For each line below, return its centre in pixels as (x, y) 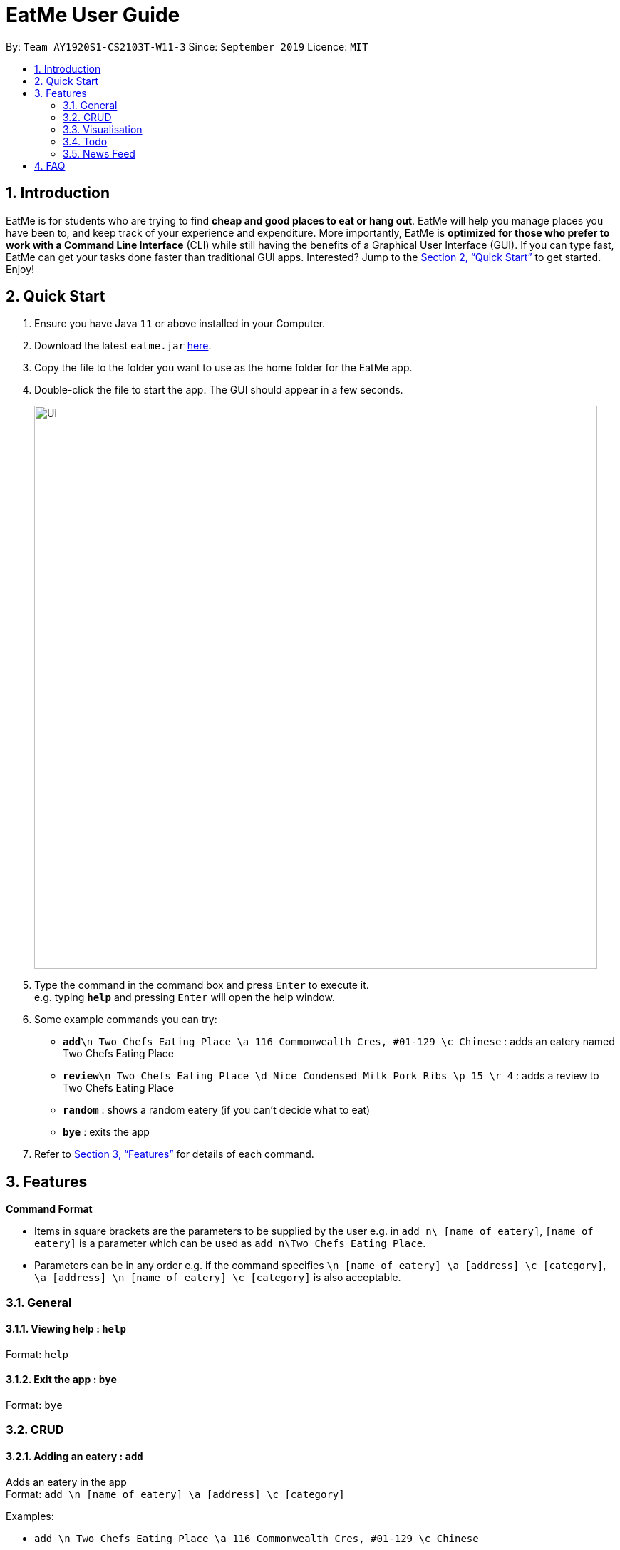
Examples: (30, 1516)
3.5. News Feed (99, 153)
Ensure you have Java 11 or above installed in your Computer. (180, 324)
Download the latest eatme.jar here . (123, 346)
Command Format (49, 1209)
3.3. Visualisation (103, 129)
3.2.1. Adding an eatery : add (74, 1457)
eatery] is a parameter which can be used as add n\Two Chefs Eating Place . (230, 1243)
